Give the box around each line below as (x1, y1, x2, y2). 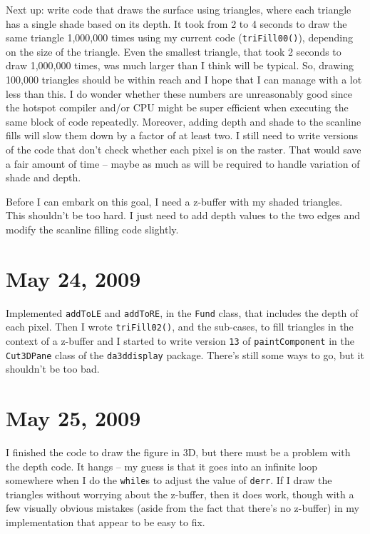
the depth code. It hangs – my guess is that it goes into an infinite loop (6, 458, 318, 473)
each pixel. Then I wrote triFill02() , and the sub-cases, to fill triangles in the (6, 319, 354, 334)
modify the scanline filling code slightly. (6, 221, 179, 236)
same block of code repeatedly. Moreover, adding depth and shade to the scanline (6, 114, 361, 129)
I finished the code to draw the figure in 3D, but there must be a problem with (6, 445, 351, 460)
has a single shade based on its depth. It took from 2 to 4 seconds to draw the (6, 16, 347, 31)
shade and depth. (6, 170, 81, 185)
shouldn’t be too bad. (6, 361, 100, 376)
